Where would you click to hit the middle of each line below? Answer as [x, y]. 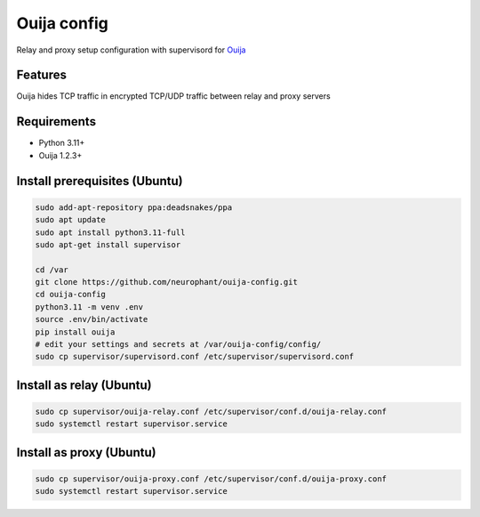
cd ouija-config [71, 295]
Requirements [56, 121]
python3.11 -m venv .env [89, 307]
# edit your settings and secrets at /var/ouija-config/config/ [178, 344]
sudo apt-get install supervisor [108, 244]
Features [41, 75]
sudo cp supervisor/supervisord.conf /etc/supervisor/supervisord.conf [195, 357]
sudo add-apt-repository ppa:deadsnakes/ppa [134, 207]
